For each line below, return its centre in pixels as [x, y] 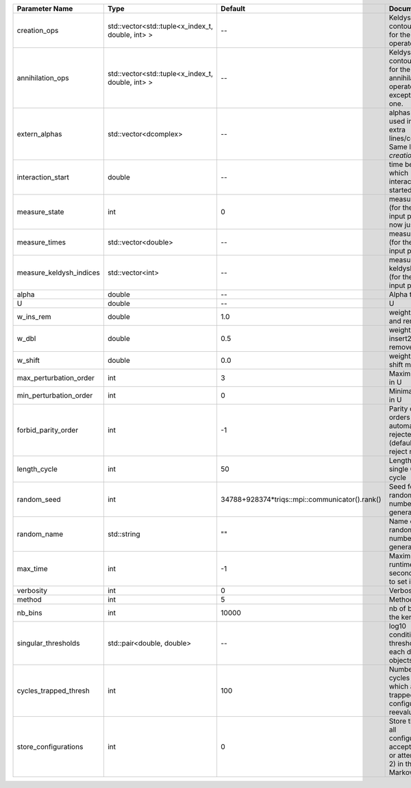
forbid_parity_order [48, 430]
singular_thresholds [48, 643]
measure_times [41, 242]
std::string [124, 534]
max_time [32, 569]
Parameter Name [45, 9]
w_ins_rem [34, 317]
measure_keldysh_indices [59, 272]
